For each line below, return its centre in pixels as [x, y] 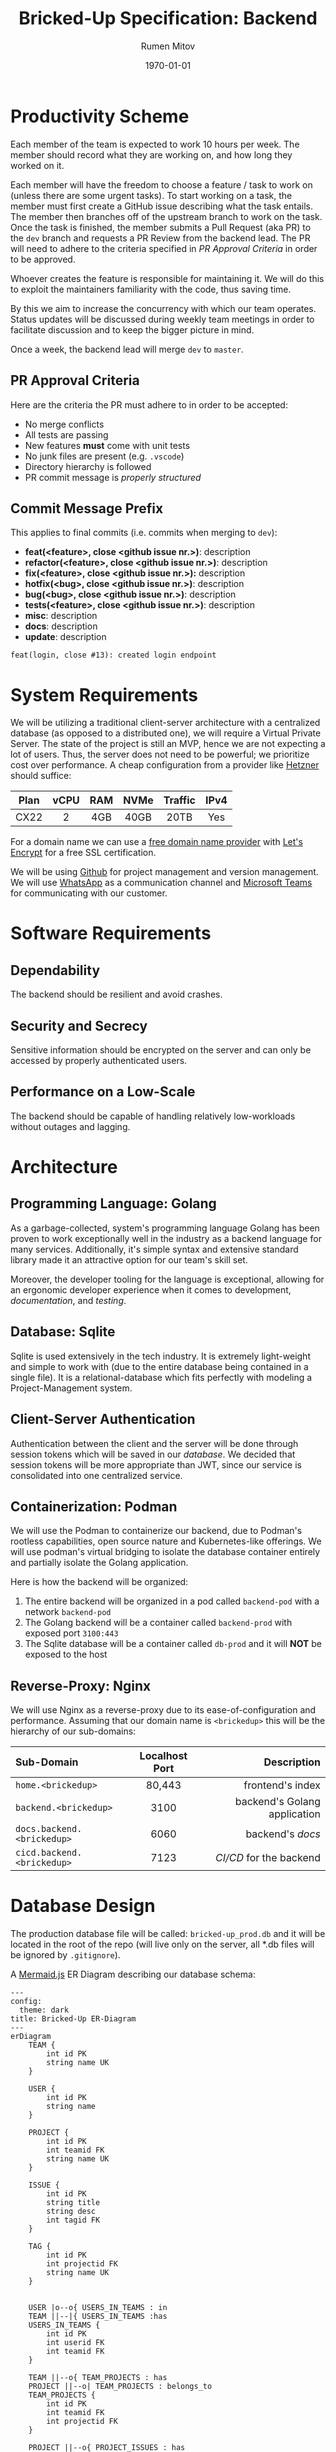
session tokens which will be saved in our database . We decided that [153, 1454]
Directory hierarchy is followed [88, 466]
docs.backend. [49, 1829]
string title [73, 2203]
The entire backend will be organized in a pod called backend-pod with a [172, 1601]
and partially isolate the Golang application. [99, 1563]
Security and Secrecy [79, 1025]
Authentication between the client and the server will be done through [154, 1443]
